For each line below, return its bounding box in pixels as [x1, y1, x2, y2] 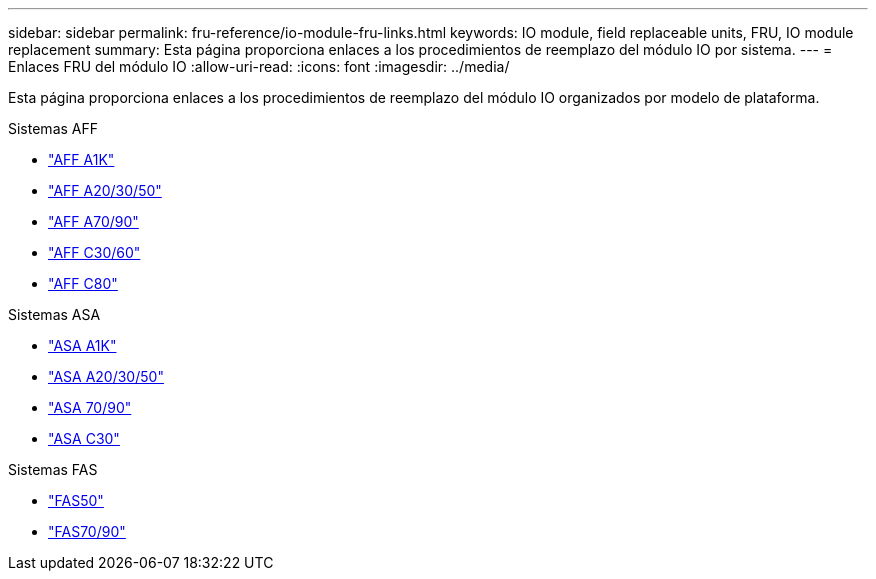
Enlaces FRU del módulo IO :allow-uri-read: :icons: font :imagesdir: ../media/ [8, 58, 510, 75]
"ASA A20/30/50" [48, 368, 164, 385]
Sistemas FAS [8, 461, 98, 478]
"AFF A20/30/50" [48, 182, 162, 199]
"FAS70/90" [48, 523, 126, 540]
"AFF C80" [48, 275, 118, 292]
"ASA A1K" [48, 337, 117, 354]
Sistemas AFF [8, 120, 99, 137]
